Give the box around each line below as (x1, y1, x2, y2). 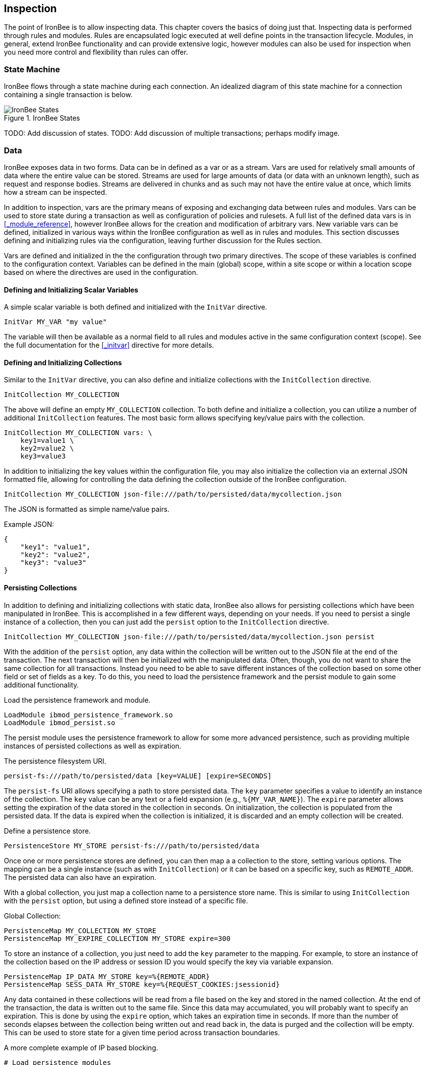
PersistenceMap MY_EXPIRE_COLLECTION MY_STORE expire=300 (4, 934, 231, 942)
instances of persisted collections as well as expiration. (4, 741, 182, 750)
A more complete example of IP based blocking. (4, 1043, 158, 1052)
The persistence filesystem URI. (4, 756, 106, 765)
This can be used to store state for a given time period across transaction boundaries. (4, 1028, 280, 1037)
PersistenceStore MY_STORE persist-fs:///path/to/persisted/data (4, 841, 259, 850)
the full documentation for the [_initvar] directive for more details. (4, 341, 214, 350)
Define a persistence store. (4, 826, 91, 835)
